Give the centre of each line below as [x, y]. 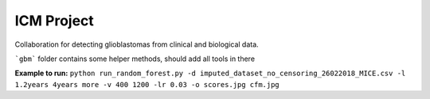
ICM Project [55, 21]
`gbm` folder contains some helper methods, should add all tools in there [135, 59]
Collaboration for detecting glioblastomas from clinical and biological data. [137, 44]
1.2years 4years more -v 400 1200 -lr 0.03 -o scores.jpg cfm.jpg [147, 84]
